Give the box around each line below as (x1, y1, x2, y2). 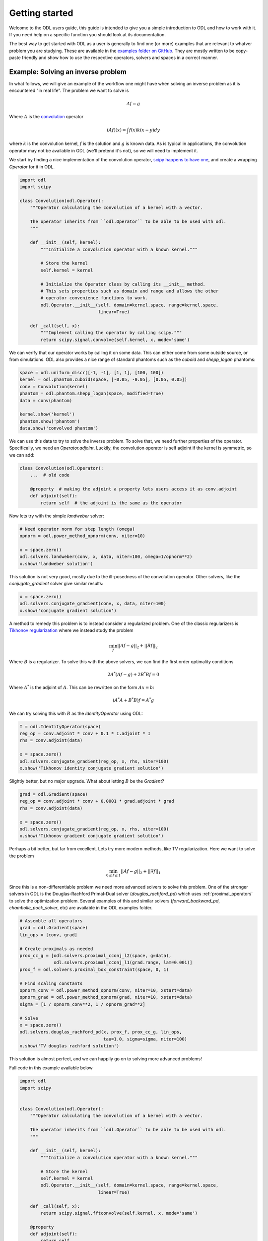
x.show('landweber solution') (19, 561, 93, 566)
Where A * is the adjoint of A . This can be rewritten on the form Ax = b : (9, 684, 154, 690)
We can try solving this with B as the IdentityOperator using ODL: (9, 710, 143, 716)
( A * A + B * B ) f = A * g (112, 696, 154, 703)
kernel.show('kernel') (19, 412, 75, 417)
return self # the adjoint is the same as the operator (40, 500, 182, 506)
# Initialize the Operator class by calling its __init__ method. (40, 281, 206, 287)
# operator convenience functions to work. (40, 295, 148, 301)
